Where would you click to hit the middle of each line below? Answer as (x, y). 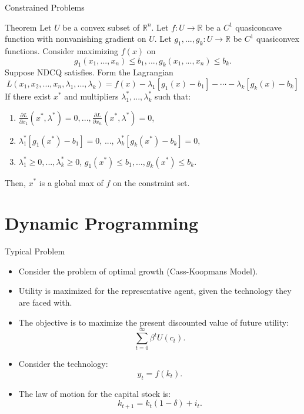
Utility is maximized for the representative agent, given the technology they (155, 291)
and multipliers (91, 96)
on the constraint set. (151, 182)
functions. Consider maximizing (62, 50)
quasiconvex (278, 39)
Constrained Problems (45, 7)
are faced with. (45, 302)
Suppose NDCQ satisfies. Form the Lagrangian (89, 72)
